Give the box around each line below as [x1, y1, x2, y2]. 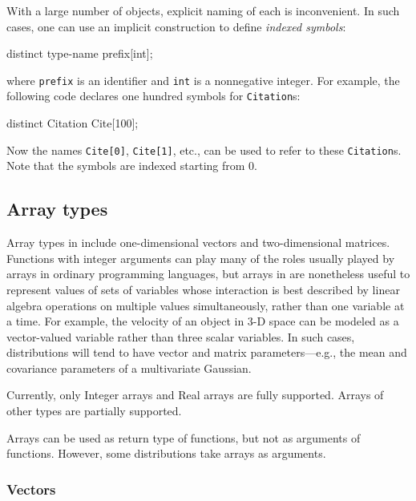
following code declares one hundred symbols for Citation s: [6, 87, 301, 104]
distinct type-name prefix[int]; [6, 45, 153, 62]
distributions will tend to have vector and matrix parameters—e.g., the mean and [6, 344, 407, 361]
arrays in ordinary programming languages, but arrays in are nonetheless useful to [6, 265, 410, 282]
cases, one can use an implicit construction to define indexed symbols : [6, 18, 346, 34]
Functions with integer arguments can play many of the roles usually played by [6, 249, 395, 266]
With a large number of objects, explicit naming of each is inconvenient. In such [6, 2, 400, 18]
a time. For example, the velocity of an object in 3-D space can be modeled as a [6, 313, 399, 329]
